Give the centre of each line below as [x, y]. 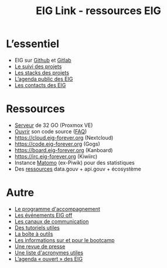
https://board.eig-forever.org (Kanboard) [64, 150]
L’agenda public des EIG [44, 79]
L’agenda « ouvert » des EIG [49, 259]
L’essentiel [33, 44]
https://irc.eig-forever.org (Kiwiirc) [56, 156]
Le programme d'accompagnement [57, 209]
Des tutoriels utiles [37, 227]
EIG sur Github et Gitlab [43, 60]
